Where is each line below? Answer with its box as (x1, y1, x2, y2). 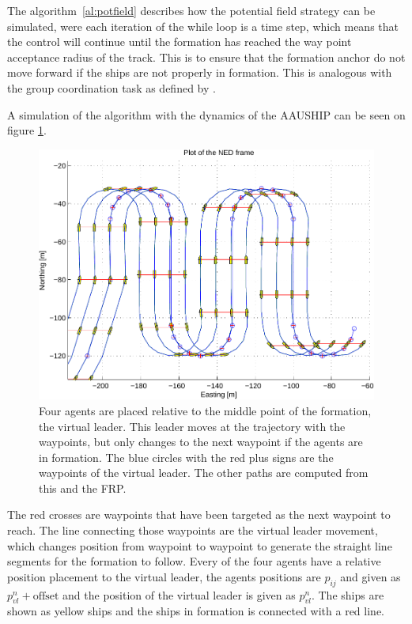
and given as (340, 568, 401, 584)
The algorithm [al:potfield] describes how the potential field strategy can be (7, 2, 376, 18)
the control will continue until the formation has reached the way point (7, 33, 352, 50)
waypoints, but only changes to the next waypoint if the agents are (39, 433, 363, 450)
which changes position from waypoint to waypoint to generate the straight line (7, 537, 392, 554)
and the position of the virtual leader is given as (62, 586, 296, 603)
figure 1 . (7, 122, 47, 138)
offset (32, 590, 59, 602)
